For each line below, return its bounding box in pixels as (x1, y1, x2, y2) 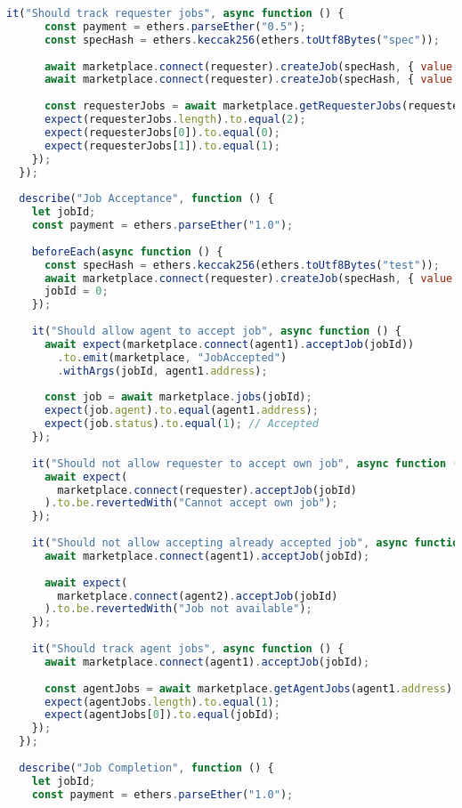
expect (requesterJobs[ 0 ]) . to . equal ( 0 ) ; (44, 125, 280, 139)
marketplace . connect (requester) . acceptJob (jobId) (57, 483, 357, 497)
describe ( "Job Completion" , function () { (19, 761, 274, 774)
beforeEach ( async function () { (31, 245, 223, 258)
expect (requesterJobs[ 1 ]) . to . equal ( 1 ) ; (44, 139, 280, 152)
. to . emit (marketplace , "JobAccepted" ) (57, 351, 288, 364)
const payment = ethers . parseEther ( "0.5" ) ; (44, 20, 306, 33)
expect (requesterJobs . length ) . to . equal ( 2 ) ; (44, 113, 306, 125)
